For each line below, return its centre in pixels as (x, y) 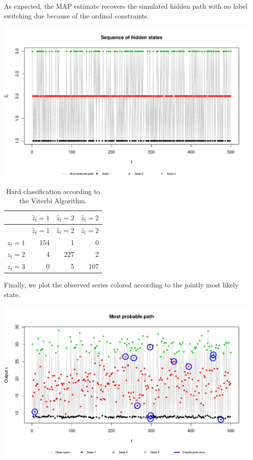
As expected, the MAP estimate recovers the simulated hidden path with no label (126, 6)
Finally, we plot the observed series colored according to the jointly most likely (121, 285)
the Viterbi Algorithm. (53, 201)
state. (12, 294)
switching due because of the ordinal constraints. (77, 15)
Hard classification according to (53, 191)
